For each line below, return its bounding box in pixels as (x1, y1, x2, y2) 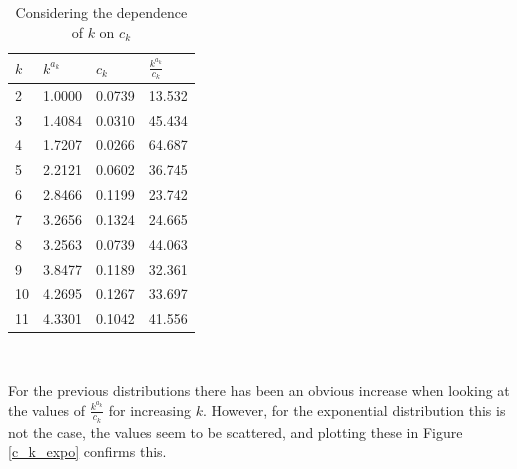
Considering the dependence (15, 2, 188, 22)
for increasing (108, 399, 191, 420)
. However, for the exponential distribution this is (202, 399, 506, 420)
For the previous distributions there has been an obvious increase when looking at (8, 379, 510, 400)
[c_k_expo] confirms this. (8, 441, 167, 462)
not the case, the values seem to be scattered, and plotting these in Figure (8, 421, 463, 442)
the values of (8, 399, 86, 420)
